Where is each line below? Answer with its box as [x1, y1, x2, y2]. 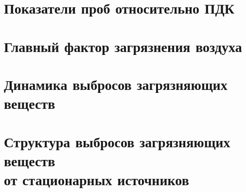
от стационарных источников [4, 169, 189, 189]
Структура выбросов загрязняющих [4, 131, 230, 151]
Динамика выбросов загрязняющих [4, 74, 228, 94]
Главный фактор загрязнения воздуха [4, 36, 242, 56]
